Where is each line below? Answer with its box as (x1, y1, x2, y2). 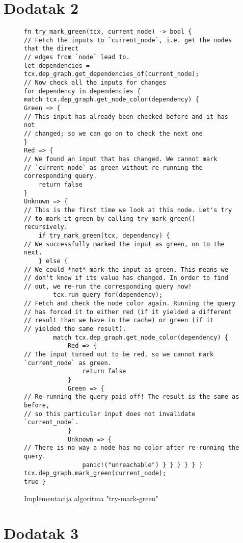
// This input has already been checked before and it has (24, 113, 228, 120)
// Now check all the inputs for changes (24, 79, 167, 87)
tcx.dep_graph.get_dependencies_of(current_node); (24, 70, 199, 78)
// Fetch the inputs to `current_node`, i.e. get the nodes (24, 36, 232, 44)
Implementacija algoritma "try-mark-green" (24, 493, 158, 503)
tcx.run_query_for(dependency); (53, 291, 163, 299)
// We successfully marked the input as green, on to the (24, 240, 225, 248)
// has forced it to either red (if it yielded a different (24, 308, 232, 316)
